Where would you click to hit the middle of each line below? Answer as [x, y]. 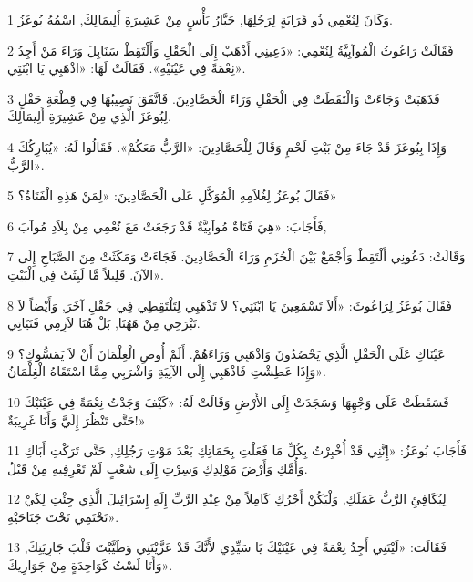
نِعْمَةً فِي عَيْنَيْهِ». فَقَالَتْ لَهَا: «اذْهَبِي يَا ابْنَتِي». [127, 68]
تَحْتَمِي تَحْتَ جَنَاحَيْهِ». [63, 516]
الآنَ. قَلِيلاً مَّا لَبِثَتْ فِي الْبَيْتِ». [86, 274]
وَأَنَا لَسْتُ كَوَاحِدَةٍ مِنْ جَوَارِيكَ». [90, 565]
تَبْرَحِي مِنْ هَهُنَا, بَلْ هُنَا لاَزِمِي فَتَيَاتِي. [104, 323]
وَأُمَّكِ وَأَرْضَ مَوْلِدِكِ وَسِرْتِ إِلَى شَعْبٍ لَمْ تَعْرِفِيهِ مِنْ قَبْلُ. [158, 468]
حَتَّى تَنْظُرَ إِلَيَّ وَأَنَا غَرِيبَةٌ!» [77, 419]
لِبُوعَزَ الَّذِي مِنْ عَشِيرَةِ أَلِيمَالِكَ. [89, 116]
